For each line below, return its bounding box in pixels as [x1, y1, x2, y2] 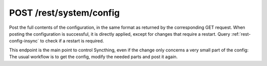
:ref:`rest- [231, 31, 251, 37]
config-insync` [9, 38, 39, 44]
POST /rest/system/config [9, 7, 120, 18]
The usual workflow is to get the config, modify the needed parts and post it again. [9, 54, 178, 60]
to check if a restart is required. [40, 38, 104, 44]
